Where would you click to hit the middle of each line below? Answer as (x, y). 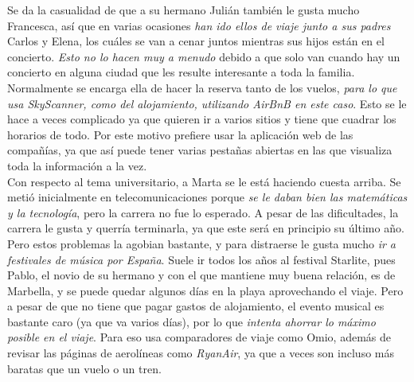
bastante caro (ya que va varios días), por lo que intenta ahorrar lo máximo (191, 321)
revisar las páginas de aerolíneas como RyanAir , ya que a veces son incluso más (201, 353)
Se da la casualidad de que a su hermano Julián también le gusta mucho (184, 10)
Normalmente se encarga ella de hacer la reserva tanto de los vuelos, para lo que (202, 87)
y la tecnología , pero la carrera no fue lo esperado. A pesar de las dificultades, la (203, 212)
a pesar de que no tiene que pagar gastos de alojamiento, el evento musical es (196, 306)
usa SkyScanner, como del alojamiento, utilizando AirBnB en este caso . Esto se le (207, 103)
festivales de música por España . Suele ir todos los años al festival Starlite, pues (201, 259)
